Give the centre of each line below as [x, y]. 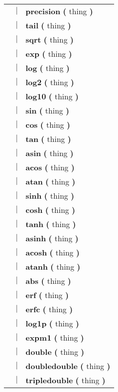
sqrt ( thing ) [49, 39]
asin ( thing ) [49, 153]
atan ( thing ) [50, 181]
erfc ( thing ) [49, 309]
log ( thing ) [48, 68]
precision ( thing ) [59, 11]
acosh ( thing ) [53, 252]
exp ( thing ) [49, 54]
